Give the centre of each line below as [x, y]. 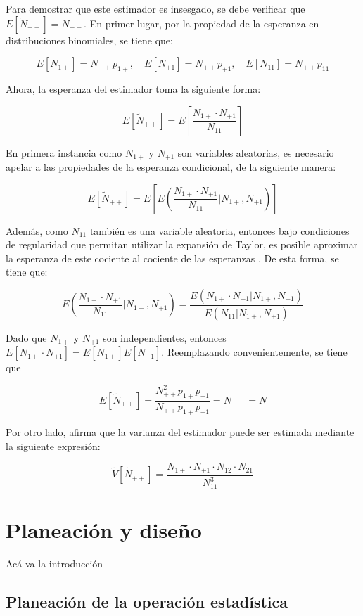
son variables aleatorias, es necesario [256, 152]
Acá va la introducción [55, 563]
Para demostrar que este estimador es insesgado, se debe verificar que [155, 8]
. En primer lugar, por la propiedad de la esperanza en [202, 23]
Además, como [37, 230]
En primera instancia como [64, 152]
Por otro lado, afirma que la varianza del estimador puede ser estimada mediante [180, 432]
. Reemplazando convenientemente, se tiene [254, 352]
